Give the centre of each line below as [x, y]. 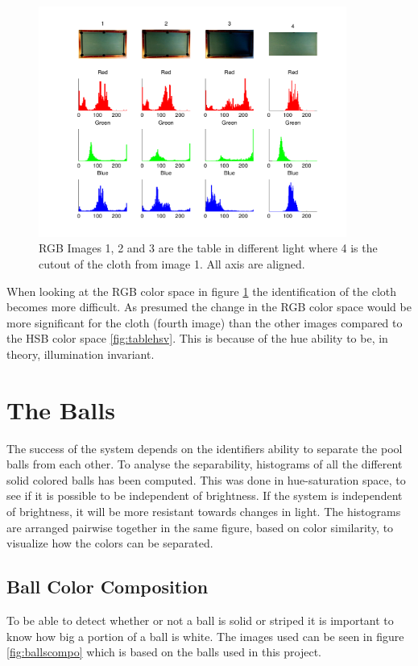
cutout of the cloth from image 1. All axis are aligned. [172, 264]
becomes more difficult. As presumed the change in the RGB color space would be [209, 307]
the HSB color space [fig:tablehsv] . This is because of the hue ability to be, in [197, 338]
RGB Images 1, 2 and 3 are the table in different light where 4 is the [208, 248]
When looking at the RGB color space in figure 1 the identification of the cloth [202, 291]
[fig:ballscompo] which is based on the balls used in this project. [164, 652]
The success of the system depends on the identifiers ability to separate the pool [205, 448]
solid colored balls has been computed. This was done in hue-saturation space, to [206, 479]
